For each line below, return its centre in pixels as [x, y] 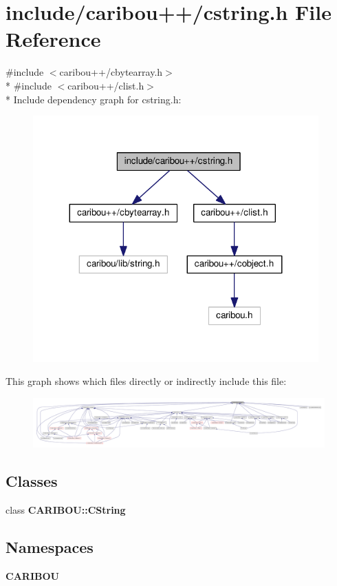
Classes [32, 481]
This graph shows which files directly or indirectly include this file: [146, 381]
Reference [53, 39]
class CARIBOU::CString [66, 509]
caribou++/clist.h [106, 85]
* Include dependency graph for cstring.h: [94, 99]
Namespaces [50, 546]
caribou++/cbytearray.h [111, 72]
